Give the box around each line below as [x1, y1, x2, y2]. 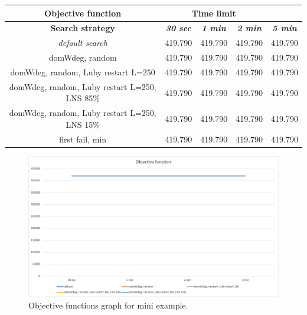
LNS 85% [66, 92, 100, 104]
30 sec [165, 22, 191, 34]
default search [58, 37, 107, 49]
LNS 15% [66, 118, 100, 130]
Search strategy [50, 22, 115, 34]
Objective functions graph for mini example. [28, 299, 188, 311]
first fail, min [59, 132, 107, 145]
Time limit [191, 6, 236, 19]
